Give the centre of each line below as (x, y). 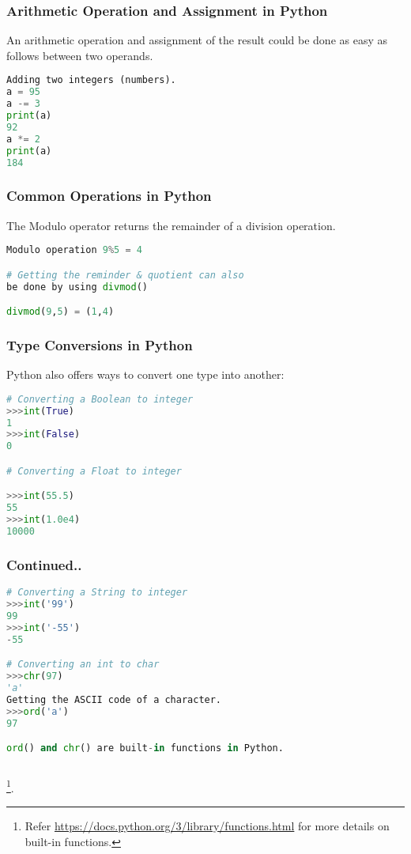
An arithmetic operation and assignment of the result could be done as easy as (197, 40)
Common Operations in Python (109, 196)
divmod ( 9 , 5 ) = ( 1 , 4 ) (60, 312)
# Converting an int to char (83, 665)
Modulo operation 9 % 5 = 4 (74, 250)
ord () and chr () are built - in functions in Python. (145, 748)
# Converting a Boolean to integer (100, 399)
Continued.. (44, 564)
